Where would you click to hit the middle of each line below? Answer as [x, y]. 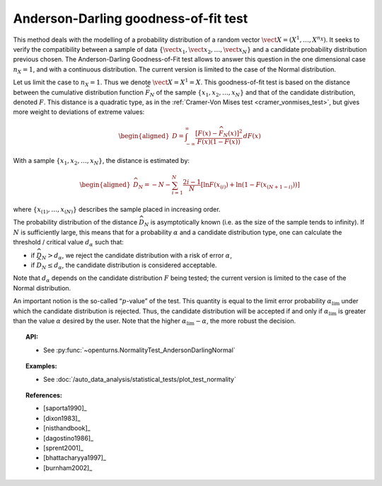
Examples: [41, 366]
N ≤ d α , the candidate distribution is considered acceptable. [129, 266]
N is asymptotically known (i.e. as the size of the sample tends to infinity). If [254, 223]
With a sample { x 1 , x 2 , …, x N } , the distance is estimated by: [102, 162]
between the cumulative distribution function [79, 92]
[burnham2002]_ [68, 468]
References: [44, 395]
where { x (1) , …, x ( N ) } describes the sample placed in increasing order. [117, 210]
